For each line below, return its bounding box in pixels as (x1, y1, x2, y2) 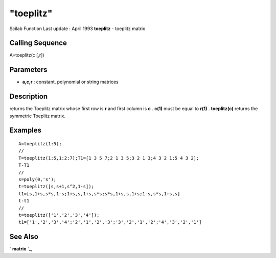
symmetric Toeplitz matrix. (9, 113, 66, 119)
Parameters (9, 65, 48, 74)
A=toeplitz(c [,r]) (9, 52, 44, 58)
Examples (9, 126, 42, 135)
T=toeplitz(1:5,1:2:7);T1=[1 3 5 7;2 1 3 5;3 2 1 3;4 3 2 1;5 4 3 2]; (18, 155, 199, 161)
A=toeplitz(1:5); (18, 141, 62, 147)
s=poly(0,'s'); (18, 176, 57, 183)
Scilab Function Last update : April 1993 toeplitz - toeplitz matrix (9, 25, 146, 32)
